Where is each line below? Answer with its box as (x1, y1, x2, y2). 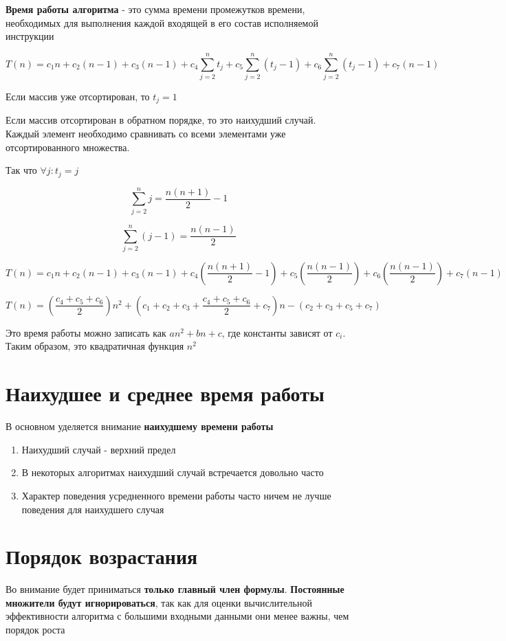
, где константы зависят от (221, 325, 333, 339)
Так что (5, 163, 37, 177)
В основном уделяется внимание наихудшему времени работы (5, 419, 274, 434)
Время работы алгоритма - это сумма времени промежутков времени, (5, 2, 305, 16)
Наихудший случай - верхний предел (21, 442, 176, 456)
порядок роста (5, 622, 65, 637)
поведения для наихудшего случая (21, 502, 164, 516)
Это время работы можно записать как (5, 325, 166, 339)
